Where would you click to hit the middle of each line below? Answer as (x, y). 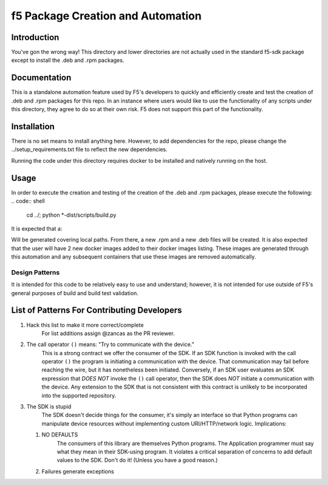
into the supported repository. (79, 395)
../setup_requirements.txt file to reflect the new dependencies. (89, 149)
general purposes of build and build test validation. (75, 293)
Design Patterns (36, 272)
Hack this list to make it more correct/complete (85, 325)
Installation (33, 127)
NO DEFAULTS (60, 435)
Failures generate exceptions (78, 471)
